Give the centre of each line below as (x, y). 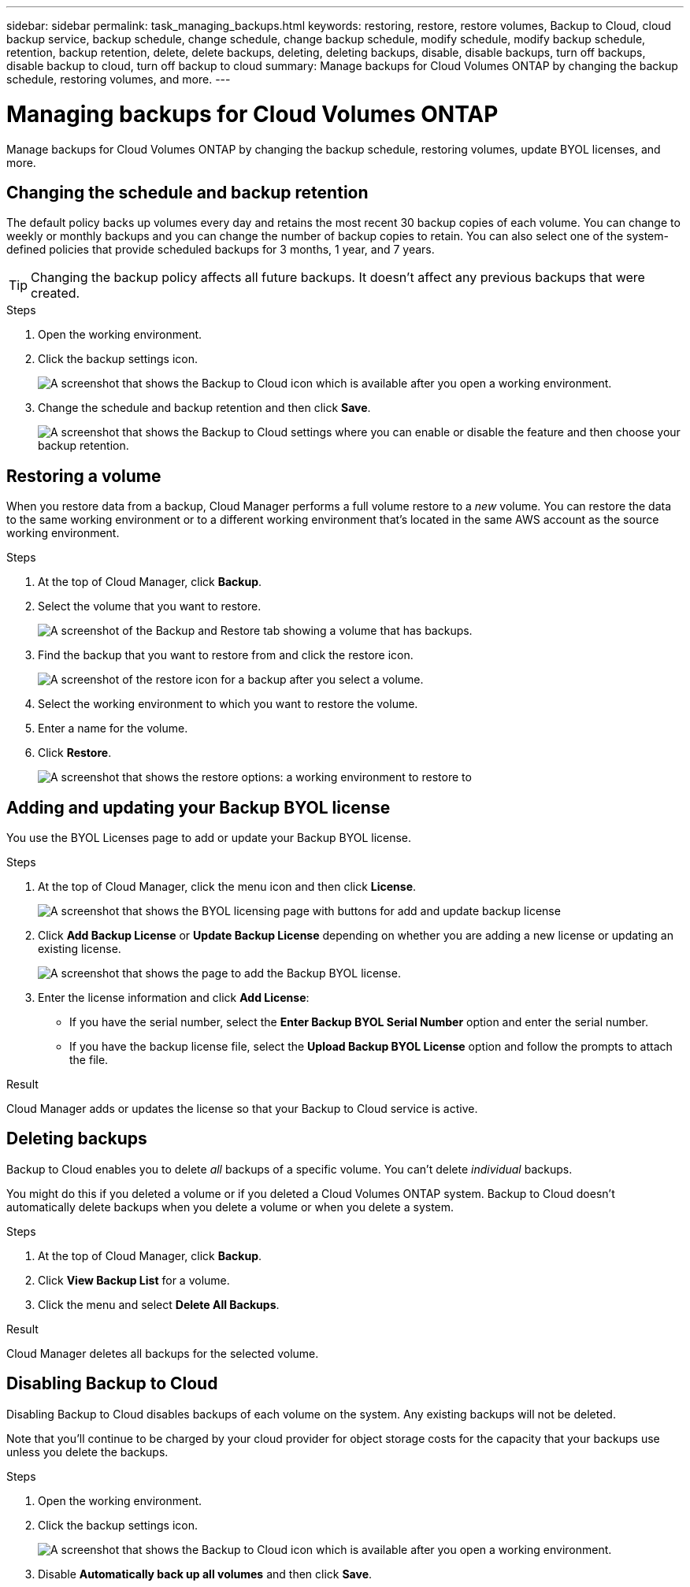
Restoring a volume (84, 476)
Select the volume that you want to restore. (150, 606)
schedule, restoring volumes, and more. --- (119, 79)
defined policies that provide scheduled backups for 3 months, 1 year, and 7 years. (221, 250)
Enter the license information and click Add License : (174, 998)
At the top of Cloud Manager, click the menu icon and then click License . (227, 887)
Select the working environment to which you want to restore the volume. (228, 704)
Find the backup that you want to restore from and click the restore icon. (226, 655)
